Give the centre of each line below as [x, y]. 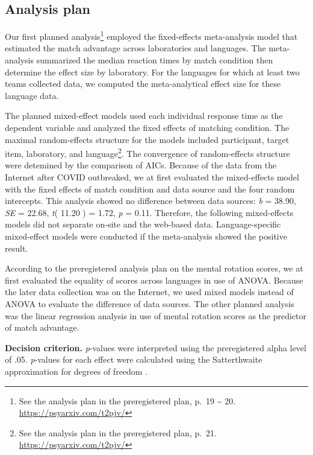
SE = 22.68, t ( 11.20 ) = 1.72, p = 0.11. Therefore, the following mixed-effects [149, 212]
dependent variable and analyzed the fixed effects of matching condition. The [147, 128]
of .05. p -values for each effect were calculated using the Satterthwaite [134, 359]
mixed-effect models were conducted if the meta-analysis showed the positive [146, 236]
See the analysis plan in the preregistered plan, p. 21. [118, 432]
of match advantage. [42, 327]
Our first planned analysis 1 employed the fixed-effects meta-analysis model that [151, 35]
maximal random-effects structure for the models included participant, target [147, 139]
